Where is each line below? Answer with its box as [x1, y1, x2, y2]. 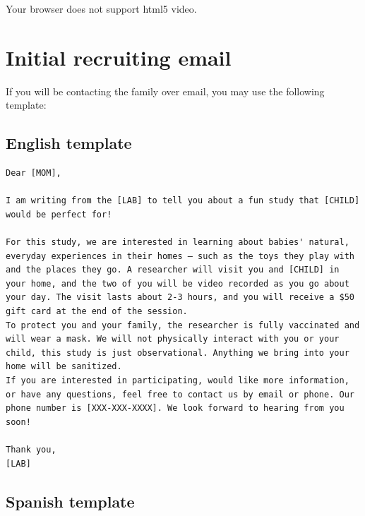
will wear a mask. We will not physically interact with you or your [6, 334, 340, 344]
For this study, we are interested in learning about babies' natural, [6, 237, 349, 248]
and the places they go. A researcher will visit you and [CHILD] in [6, 265, 340, 275]
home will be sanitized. [6, 361, 122, 372]
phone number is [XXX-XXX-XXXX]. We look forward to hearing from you [6, 403, 345, 414]
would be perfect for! [6, 209, 112, 220]
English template [6, 132, 132, 154]
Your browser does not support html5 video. [6, 1, 197, 16]
